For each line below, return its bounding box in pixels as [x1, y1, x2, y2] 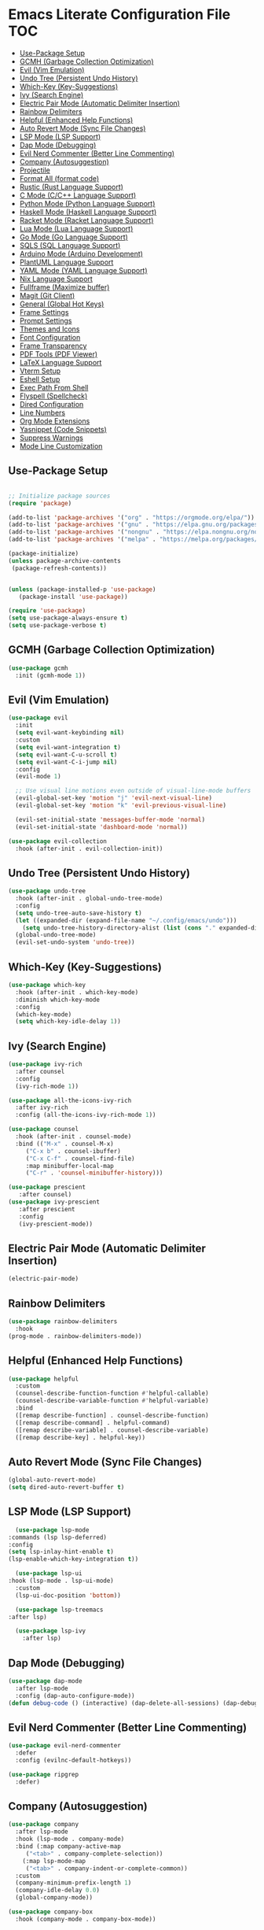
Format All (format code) [19, 173, 100, 183]
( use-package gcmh [8, 664, 68, 672]
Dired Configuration [19, 399, 84, 409]
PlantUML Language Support [19, 257, 114, 267]
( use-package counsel [8, 1126, 79, 1133]
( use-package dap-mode [8, 1677, 82, 1685]
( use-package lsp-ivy [15, 1627, 86, 1635]
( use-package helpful [8, 1375, 79, 1383]
